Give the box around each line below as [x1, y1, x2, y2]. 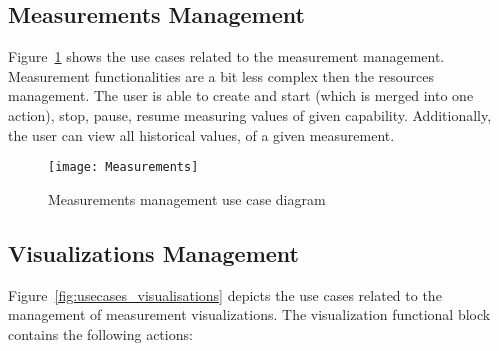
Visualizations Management [8, 237, 299, 268]
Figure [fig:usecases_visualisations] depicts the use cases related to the [8, 284, 442, 305]
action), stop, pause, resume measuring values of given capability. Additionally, [8, 104, 492, 125]
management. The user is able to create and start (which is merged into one [8, 85, 474, 106]
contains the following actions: [8, 323, 193, 344]
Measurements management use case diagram [48, 188, 326, 209]
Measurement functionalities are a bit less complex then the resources [8, 65, 435, 86]
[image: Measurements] [48, 160, 199, 175]
